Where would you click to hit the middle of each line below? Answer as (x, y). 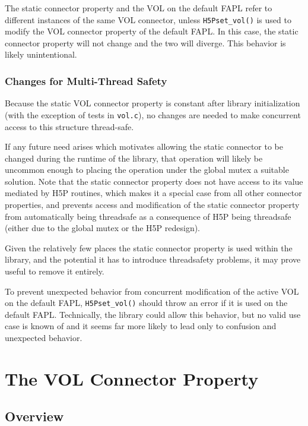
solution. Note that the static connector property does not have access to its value (154, 181)
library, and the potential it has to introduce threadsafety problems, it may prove (153, 259)
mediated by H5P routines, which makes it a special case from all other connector (153, 193)
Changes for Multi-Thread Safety (86, 81)
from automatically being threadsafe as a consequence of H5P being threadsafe (148, 216)
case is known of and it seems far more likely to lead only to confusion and (141, 326)
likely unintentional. (41, 54)
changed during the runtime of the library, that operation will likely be (134, 158)
